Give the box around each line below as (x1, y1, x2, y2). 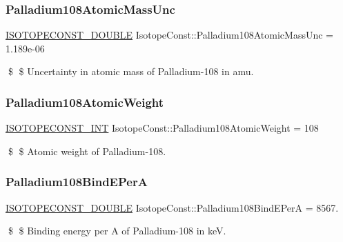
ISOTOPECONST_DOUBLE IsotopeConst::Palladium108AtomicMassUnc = (6, 28, 333, 42)
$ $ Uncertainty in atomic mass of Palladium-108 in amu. (8, 64, 254, 79)
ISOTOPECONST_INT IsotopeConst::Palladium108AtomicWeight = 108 (6, 121, 319, 135)
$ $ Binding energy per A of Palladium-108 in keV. (8, 223, 226, 238)
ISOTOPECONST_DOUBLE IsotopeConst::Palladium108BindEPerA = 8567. (6, 200, 339, 214)
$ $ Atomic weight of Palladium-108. (8, 143, 166, 158)
